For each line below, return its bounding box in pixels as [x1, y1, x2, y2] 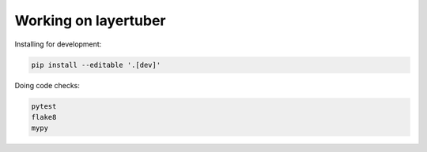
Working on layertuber [14, 12, 166, 29]
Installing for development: [14, 39, 102, 49]
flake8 [31, 113, 57, 121]
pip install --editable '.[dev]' [31, 60, 161, 69]
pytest [31, 102, 57, 110]
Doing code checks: [14, 80, 81, 90]
